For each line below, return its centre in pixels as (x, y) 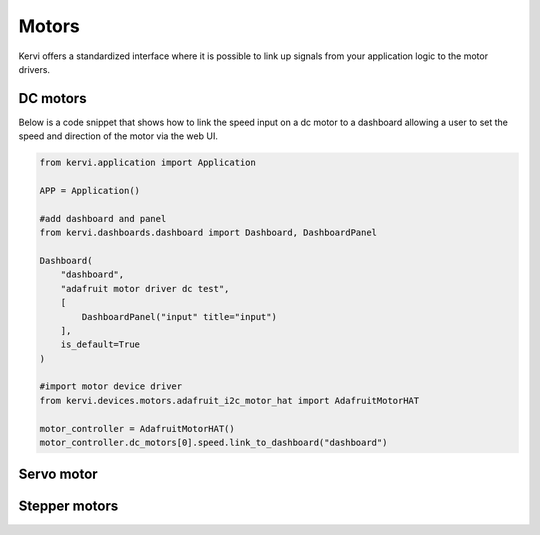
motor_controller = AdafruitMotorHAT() (137, 428)
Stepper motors (68, 506)
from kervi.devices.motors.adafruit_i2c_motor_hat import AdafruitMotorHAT (229, 400)
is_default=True (100, 344)
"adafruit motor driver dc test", (145, 288)
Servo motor (58, 474)
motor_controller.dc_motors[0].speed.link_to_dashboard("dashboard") (213, 443)
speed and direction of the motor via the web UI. (118, 136)
